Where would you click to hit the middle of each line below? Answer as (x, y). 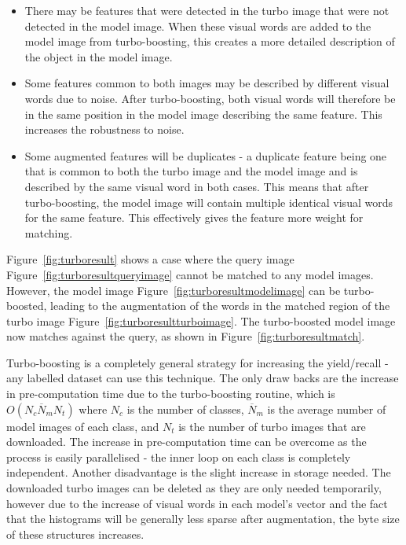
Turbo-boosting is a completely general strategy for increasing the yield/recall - (198, 362)
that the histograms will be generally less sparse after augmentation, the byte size (203, 519)
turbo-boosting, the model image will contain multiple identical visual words (208, 202)
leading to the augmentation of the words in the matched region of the (220, 306)
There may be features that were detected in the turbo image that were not (207, 10)
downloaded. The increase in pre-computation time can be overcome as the (187, 442)
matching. (49, 232)
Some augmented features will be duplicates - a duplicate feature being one (206, 155)
